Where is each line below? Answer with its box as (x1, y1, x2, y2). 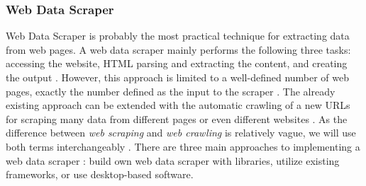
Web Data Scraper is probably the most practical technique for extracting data (6, 28, 350, 43)
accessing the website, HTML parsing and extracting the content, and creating (6, 56, 348, 71)
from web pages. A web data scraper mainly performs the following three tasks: (6, 42, 351, 57)
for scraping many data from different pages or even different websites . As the (6, 111, 348, 126)
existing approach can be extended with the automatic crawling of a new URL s (6, 98, 350, 112)
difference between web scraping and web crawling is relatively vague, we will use (6, 125, 356, 140)
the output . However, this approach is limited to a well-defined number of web (6, 70, 350, 84)
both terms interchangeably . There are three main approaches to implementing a (6, 139, 360, 153)
